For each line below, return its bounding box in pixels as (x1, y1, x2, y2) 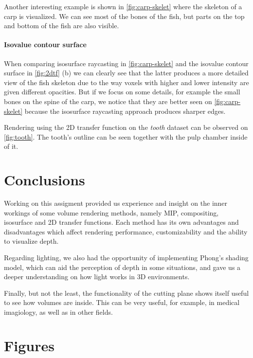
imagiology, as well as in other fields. (4, 306, 113, 317)
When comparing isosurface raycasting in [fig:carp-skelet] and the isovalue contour (4, 58, 249, 68)
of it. (4, 141, 18, 151)
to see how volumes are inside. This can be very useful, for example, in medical (4, 297, 240, 307)
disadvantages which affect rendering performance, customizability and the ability (4, 226, 248, 236)
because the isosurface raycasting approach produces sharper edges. (24, 106, 226, 116)
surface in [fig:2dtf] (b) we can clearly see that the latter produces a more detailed (4, 68, 249, 78)
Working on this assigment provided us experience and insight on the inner (4, 198, 228, 208)
